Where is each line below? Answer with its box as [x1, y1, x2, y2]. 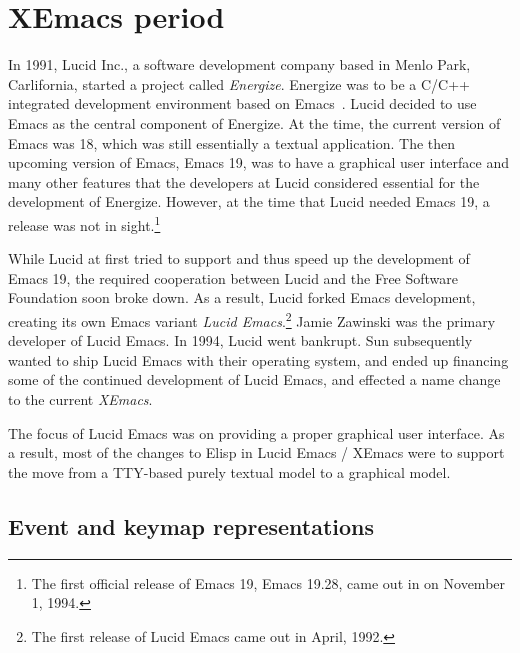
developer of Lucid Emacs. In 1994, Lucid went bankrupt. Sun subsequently [8, 330, 473, 351]
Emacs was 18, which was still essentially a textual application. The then [8, 132, 456, 153]
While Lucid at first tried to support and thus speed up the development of [8, 248, 470, 269]
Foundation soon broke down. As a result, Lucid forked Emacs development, [8, 287, 476, 308]
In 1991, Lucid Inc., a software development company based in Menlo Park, [8, 54, 471, 75]
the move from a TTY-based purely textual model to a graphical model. [8, 461, 451, 482]
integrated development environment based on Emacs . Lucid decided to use [8, 93, 477, 114]
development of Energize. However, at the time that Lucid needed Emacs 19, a [8, 191, 490, 212]
